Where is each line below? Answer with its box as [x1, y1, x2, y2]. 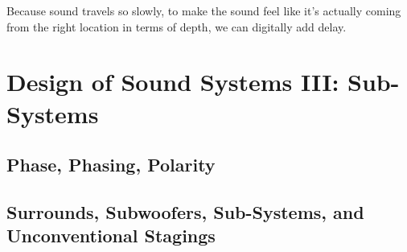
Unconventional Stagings [6, 223, 216, 248]
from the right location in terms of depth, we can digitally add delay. [6, 18, 347, 35]
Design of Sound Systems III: [6, 65, 339, 98]
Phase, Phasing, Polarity [6, 152, 216, 177]
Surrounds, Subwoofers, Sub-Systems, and [6, 199, 364, 224]
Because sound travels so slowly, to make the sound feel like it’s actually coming [6, 2, 401, 19]
